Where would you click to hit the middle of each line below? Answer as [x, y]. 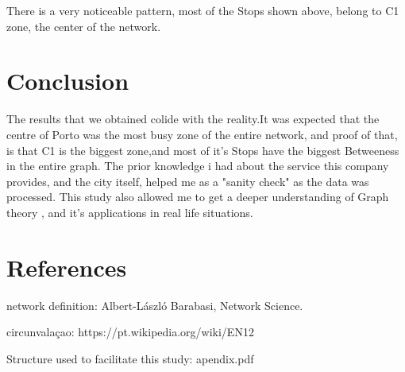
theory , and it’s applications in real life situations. [130, 212]
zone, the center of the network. [84, 26]
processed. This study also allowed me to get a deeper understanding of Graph [198, 197]
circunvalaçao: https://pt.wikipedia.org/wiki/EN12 [130, 332]
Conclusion [68, 81]
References [67, 267]
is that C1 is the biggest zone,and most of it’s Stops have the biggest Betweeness [203, 150]
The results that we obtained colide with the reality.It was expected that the [193, 119]
